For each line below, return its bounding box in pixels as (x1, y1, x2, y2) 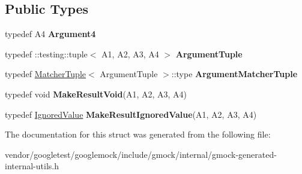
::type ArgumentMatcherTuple (171, 68, 298, 80)
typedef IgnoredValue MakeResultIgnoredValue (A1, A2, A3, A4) (5, 108, 257, 120)
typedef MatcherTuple (5, 68, 86, 80)
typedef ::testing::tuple (5, 47, 88, 60)
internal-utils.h (5, 160, 59, 172)
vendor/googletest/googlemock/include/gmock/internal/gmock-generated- (5, 148, 277, 160)
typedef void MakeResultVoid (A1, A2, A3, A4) (5, 87, 187, 100)
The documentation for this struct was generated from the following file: (5, 128, 271, 141)
